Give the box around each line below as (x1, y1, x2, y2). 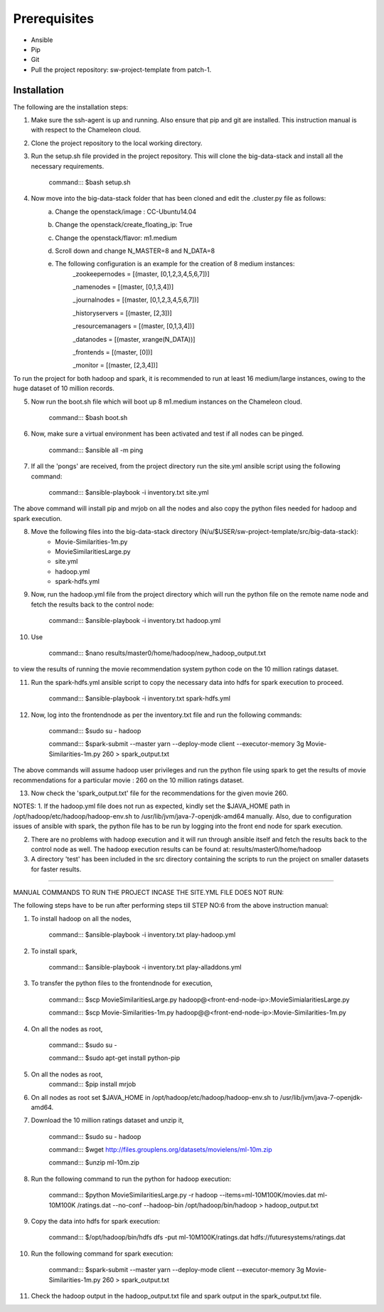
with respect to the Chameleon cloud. (31, 125, 142, 135)
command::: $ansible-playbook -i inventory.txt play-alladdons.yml (48, 963, 242, 972)
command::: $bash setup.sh (48, 178, 131, 187)
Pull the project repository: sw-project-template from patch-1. (31, 65, 212, 74)
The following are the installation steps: (13, 103, 128, 111)
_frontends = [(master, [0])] (73, 348, 153, 357)
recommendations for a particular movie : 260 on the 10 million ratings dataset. (13, 776, 245, 784)
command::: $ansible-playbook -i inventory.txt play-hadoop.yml (48, 930, 236, 939)
